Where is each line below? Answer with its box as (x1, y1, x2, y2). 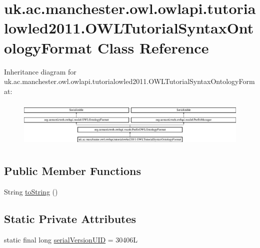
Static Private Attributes (4, 210, 136, 226)
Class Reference (97, 37, 209, 57)
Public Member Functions (4, 163, 141, 178)
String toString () (4, 186, 58, 196)
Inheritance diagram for (4, 66, 76, 76)
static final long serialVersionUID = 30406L (4, 234, 138, 244)
